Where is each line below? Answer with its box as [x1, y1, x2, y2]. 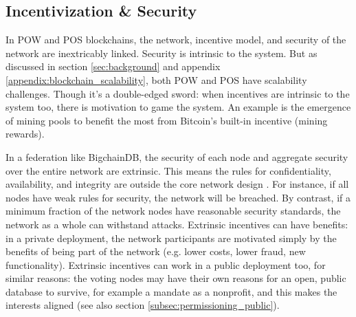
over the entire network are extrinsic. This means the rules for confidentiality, [5, 163, 331, 177]
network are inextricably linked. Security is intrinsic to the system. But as [5, 45, 318, 60]
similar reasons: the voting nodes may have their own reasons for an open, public [5, 271, 346, 285]
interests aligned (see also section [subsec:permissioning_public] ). [5, 298, 280, 312]
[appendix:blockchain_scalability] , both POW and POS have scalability [5, 72, 307, 87]
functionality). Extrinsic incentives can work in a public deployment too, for [5, 257, 326, 272]
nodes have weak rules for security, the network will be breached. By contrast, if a [5, 190, 351, 204]
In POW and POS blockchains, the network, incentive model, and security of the [5, 32, 346, 47]
